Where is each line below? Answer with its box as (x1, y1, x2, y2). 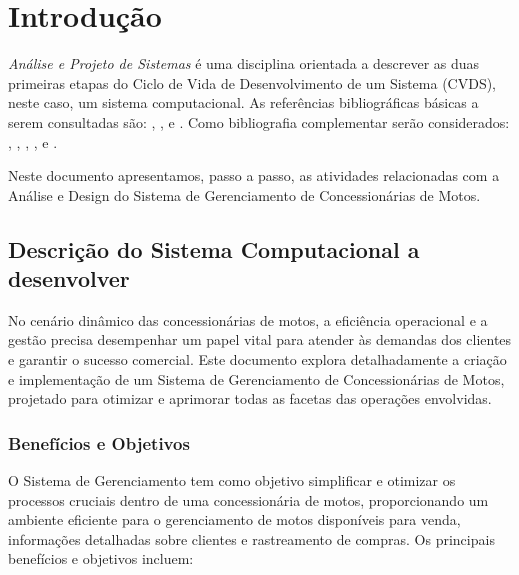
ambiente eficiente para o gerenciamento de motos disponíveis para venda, (8, 509, 461, 530)
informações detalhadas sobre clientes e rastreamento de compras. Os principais (8, 528, 495, 549)
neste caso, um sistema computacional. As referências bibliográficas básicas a (8, 92, 479, 113)
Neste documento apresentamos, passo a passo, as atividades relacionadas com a (8, 165, 500, 186)
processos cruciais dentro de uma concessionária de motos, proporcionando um (8, 489, 489, 510)
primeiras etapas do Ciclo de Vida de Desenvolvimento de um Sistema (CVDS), (8, 72, 497, 93)
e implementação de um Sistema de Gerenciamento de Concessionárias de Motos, (8, 368, 505, 389)
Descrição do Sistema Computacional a (8, 233, 420, 264)
